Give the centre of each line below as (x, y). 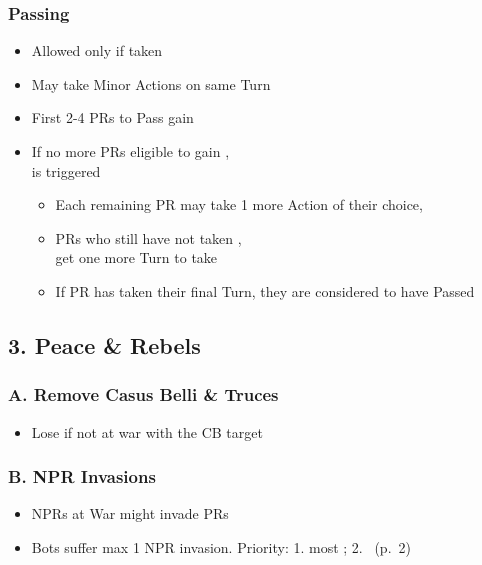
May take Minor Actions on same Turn (151, 83)
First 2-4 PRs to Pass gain (112, 117)
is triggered (66, 170)
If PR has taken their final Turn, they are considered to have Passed (265, 290)
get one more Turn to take (136, 257)
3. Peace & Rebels (104, 344)
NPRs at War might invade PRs (130, 513)
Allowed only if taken (97, 50)
